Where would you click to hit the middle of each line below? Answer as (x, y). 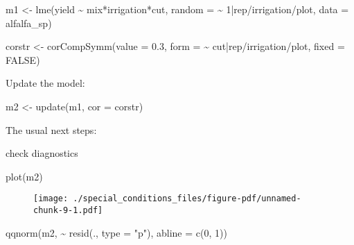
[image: (51, 199)
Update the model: (45, 83)
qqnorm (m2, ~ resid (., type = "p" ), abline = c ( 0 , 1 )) (116, 232)
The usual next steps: (51, 129)
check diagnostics (42, 153)
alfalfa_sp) (29, 23)
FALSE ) (23, 59)
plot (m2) (24, 176)
